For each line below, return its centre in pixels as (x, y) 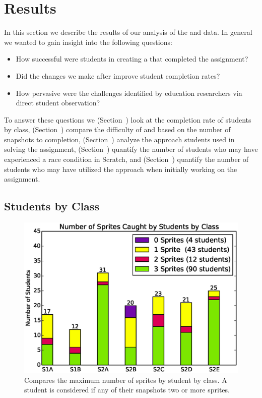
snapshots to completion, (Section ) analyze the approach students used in (119, 139)
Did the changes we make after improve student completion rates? (118, 75)
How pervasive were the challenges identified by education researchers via (129, 93)
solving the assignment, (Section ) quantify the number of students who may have (131, 149)
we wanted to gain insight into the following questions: (88, 42)
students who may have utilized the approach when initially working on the (121, 169)
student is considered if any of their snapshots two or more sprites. (127, 390)
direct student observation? (58, 103)
